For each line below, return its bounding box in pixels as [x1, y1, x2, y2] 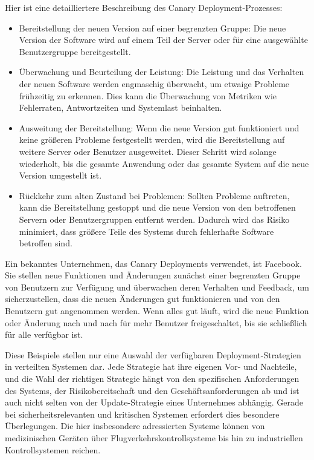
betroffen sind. [19, 237, 72, 249]
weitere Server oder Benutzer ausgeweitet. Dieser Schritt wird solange [19, 145, 277, 157]
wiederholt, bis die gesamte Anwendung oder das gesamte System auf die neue [19, 157, 309, 169]
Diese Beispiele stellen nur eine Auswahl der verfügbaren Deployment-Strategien [5, 348, 301, 361]
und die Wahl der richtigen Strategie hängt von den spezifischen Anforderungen [5, 372, 300, 385]
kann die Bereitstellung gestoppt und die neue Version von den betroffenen [19, 201, 296, 214]
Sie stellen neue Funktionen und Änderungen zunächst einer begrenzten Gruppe [5, 269, 301, 281]
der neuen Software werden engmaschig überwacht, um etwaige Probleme [19, 77, 290, 90]
